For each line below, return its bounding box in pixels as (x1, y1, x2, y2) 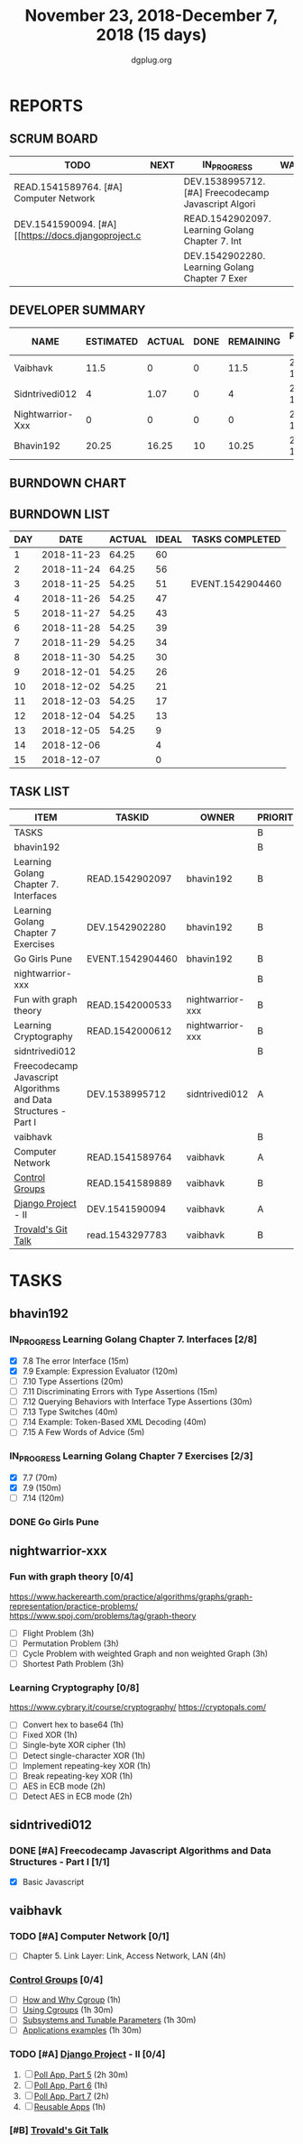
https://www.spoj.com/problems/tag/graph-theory (9, 1610, 197, 1621)
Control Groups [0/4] (9, 1974, 104, 1986)
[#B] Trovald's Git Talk (9, 2124, 109, 2137)
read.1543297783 (87, 1228, 168, 1241)
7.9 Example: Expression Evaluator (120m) (22, 1366, 179, 1376)
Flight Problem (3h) (22, 1627, 95, 1638)
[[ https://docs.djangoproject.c (14, 229, 142, 242)
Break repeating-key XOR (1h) (22, 1770, 133, 1781)
